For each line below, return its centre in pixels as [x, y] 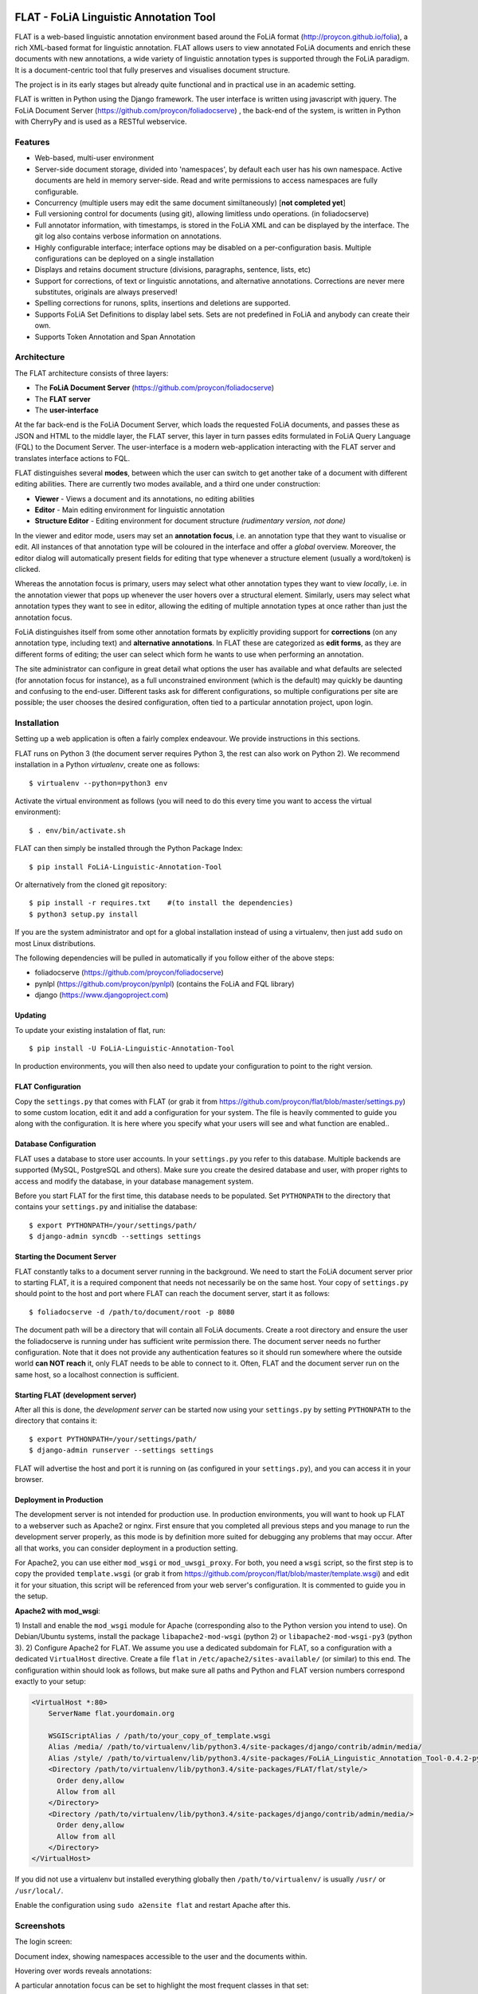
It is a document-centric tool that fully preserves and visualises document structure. [153, 70]
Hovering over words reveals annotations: [83, 1971]
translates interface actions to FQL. [72, 458]
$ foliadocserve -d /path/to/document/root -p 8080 [132, 1312]
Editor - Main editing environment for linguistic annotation [130, 510]
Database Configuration [55, 1144]
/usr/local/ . [39, 1890]
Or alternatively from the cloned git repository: [91, 885]
